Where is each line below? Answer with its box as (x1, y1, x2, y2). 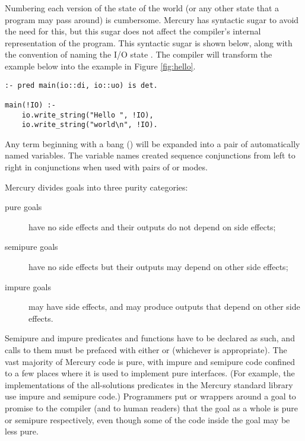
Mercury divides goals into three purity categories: (5, 180, 188, 193)
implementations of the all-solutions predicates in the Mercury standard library (5, 378, 293, 391)
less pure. (5, 425, 39, 437)
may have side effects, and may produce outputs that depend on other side (28, 300, 300, 313)
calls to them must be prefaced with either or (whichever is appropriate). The (5, 343, 287, 356)
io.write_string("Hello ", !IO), (21, 110, 154, 119)
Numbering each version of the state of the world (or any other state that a (5, 2, 279, 14)
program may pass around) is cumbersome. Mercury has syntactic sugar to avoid (5, 13, 299, 26)
